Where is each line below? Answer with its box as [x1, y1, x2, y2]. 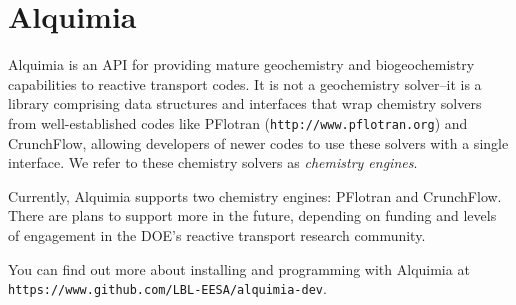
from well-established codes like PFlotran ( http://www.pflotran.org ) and [8, 112, 468, 133]
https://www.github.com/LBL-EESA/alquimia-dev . [8, 278, 327, 299]
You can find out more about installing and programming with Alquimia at [8, 258, 470, 279]
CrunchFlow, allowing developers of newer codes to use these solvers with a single [8, 132, 509, 153]
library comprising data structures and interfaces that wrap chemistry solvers [8, 93, 482, 114]
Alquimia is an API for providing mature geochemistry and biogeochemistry [8, 54, 475, 75]
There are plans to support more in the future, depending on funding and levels [8, 205, 497, 226]
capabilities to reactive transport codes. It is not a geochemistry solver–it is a [8, 73, 482, 94]
